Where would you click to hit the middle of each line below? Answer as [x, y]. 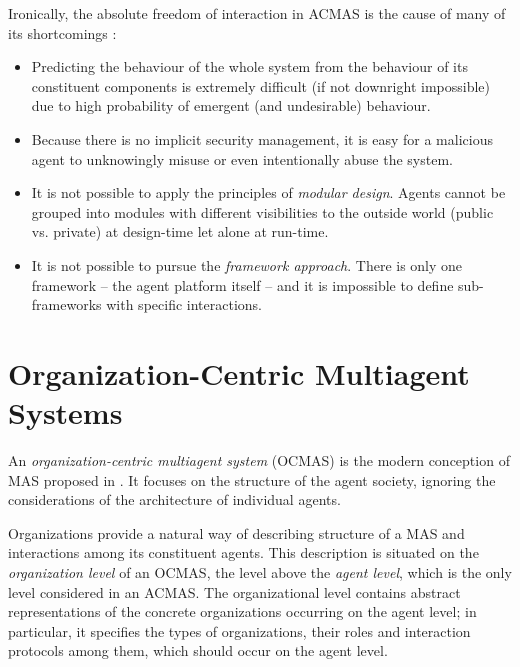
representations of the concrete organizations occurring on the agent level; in [242, 611]
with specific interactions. [184, 304]
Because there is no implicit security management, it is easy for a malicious [262, 138]
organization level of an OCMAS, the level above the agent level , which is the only [260, 572]
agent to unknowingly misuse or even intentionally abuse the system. [242, 158]
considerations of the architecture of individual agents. [174, 499]
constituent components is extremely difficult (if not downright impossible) [260, 85]
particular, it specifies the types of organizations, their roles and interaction [239, 630]
